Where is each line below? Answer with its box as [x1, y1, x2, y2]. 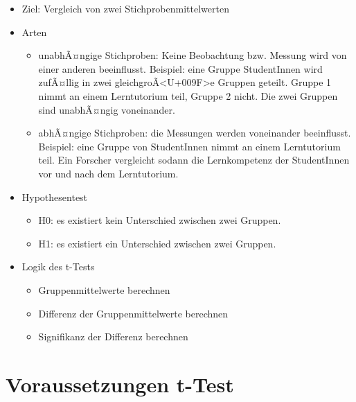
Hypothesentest [21, 189, 88, 204]
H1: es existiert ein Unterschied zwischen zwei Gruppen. [38, 236, 276, 250]
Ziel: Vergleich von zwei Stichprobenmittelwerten [21, 1, 229, 15]
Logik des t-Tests [21, 259, 95, 274]
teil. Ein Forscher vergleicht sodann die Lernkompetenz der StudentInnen [38, 152, 350, 167]
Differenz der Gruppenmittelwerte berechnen [38, 306, 229, 320]
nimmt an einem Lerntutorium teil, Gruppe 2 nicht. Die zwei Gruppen [38, 88, 338, 103]
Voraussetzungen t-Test [6, 369, 234, 398]
